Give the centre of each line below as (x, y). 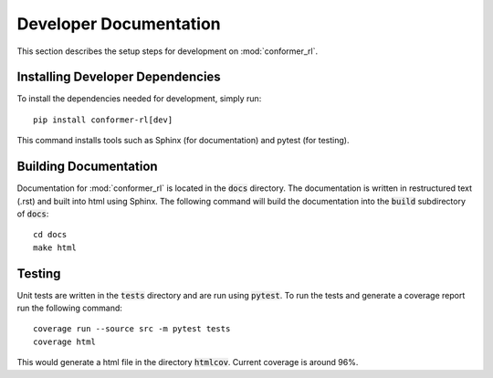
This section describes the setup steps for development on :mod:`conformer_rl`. (168, 51)
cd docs (50, 235)
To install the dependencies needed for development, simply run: (139, 99)
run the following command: (70, 308)
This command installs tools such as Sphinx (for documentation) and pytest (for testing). (183, 141)
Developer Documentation (119, 24)
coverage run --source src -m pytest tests (132, 329)
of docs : (33, 214)
